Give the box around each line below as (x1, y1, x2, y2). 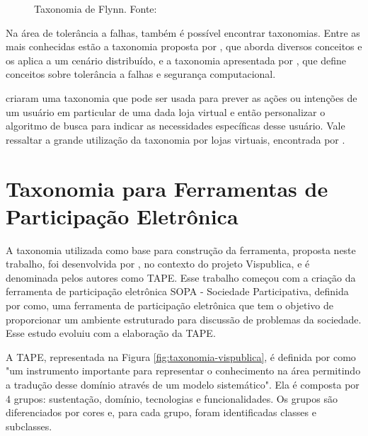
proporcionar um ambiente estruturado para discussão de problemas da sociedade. (6, 311, 362, 326)
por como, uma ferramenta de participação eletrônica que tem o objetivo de (6, 298, 333, 313)
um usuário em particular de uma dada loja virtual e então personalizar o (6, 104, 326, 119)
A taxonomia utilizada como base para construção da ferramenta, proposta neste (6, 242, 356, 257)
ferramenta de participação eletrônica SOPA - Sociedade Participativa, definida (6, 284, 349, 299)
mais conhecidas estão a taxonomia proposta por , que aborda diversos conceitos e (6, 39, 362, 54)
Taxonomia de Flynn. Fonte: (34, 1, 157, 16)
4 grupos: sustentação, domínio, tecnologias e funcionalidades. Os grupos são (6, 391, 338, 406)
